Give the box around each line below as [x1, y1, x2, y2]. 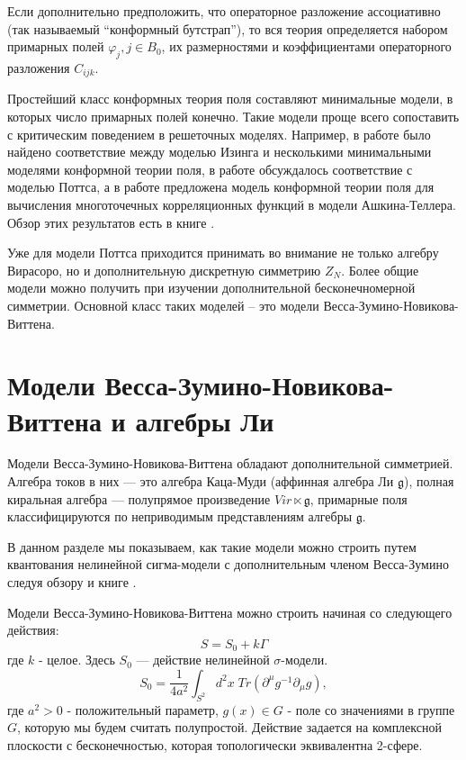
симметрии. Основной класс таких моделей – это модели [7, 295, 319, 314]
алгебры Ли [135, 402, 274, 439]
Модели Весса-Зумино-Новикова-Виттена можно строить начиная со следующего [7, 602, 453, 621]
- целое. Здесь [39, 650, 115, 669]
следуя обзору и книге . [7, 573, 137, 592]
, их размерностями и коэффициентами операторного [161, 37, 452, 56]
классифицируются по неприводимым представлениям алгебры [7, 507, 353, 526]
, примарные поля [309, 489, 408, 508]
